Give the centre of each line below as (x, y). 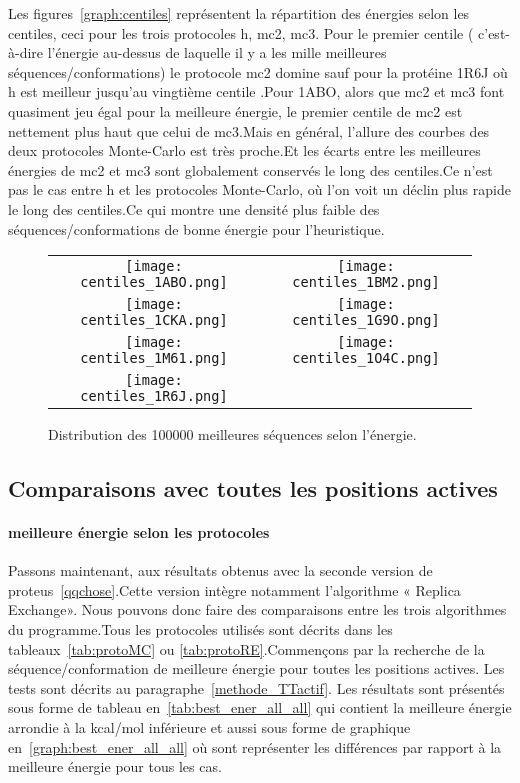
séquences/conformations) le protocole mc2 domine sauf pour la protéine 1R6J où (258, 71)
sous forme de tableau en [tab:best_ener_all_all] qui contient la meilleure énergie (260, 707)
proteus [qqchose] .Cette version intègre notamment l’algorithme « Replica (234, 589)
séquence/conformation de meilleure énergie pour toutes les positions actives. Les (256, 668)
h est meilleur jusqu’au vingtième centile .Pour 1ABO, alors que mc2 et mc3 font (256, 91)
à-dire (26, 52)
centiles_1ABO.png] (154, 282)
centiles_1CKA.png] (154, 320)
